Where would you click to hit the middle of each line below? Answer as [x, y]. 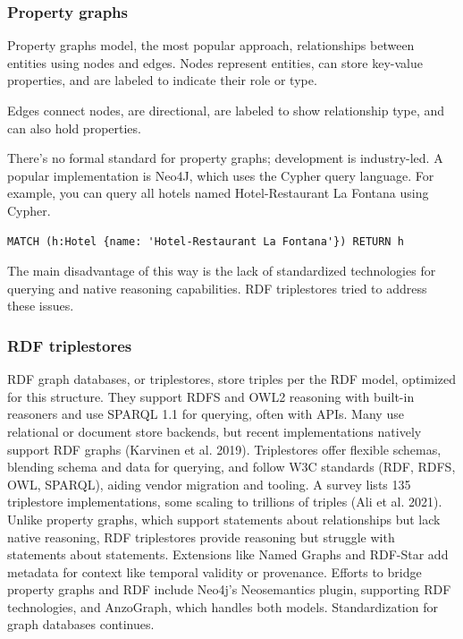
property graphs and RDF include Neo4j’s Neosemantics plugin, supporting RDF [229, 589]
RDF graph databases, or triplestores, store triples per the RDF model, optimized [232, 379]
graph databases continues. [81, 624]
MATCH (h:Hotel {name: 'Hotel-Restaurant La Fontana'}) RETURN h [206, 241]
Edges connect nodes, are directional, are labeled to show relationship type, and [226, 110]
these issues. [41, 306]
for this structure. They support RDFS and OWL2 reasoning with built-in [211, 396]
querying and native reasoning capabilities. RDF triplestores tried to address [217, 288]
